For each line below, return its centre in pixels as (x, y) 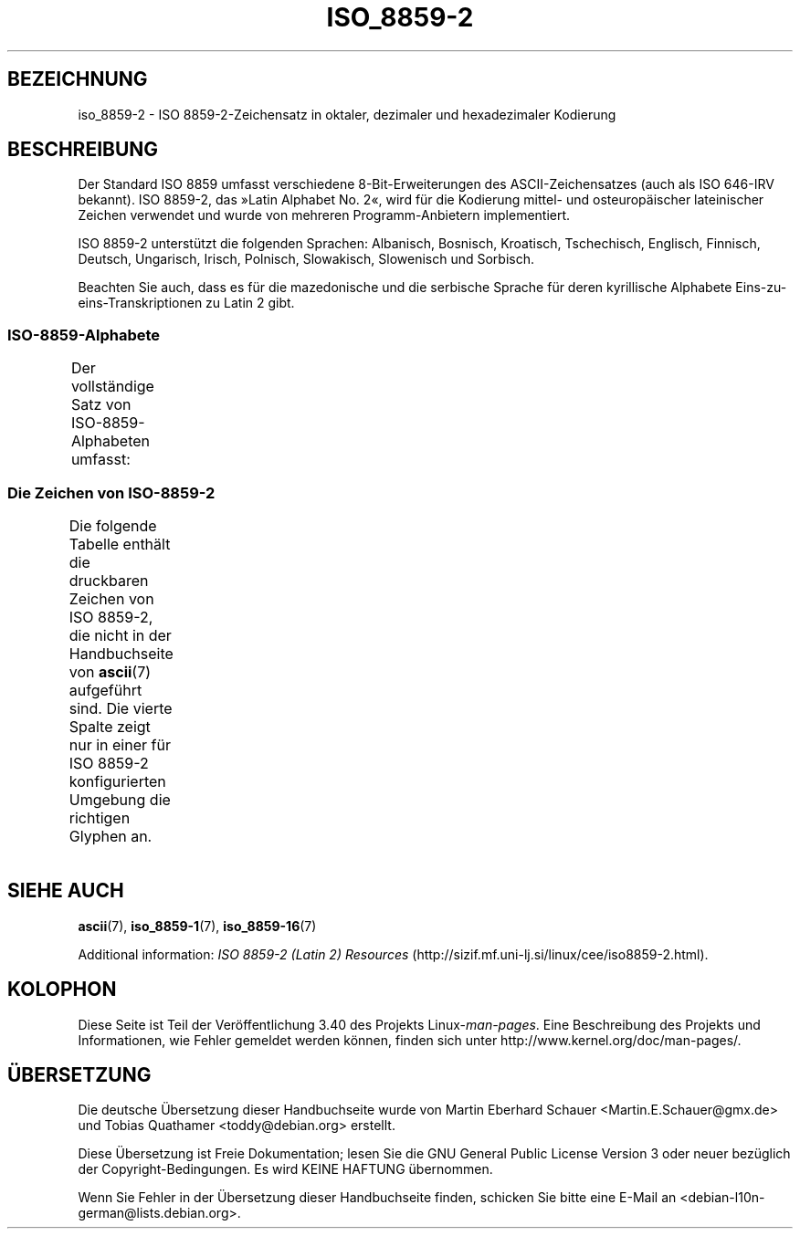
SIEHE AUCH (66, 891)
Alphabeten (111, 441)
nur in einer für (120, 744)
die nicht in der (120, 635)
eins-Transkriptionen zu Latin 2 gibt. (186, 303)
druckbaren (109, 580)
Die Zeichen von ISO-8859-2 (111, 492)
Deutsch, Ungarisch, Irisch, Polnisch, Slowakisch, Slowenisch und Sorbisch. (306, 259)
